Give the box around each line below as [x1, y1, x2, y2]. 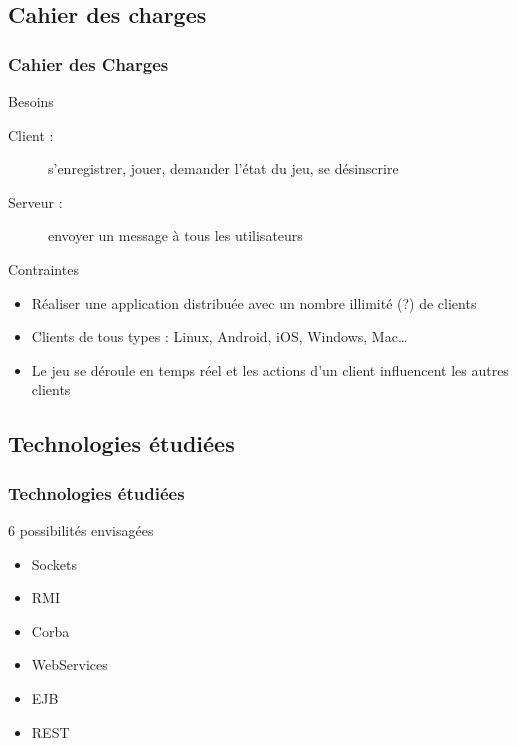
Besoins [8, 91, 54, 111]
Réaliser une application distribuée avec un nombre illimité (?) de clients [31, 292, 477, 313]
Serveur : [8, 191, 63, 212]
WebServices [31, 654, 108, 675]
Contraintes [8, 258, 79, 279]
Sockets [31, 553, 77, 574]
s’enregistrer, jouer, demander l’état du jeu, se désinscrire [48, 158, 399, 179]
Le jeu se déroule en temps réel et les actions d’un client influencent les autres [31, 359, 509, 380]
